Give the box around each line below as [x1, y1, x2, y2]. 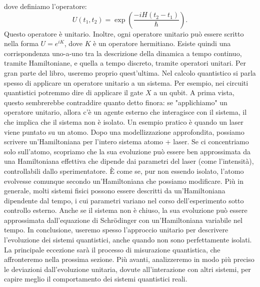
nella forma [4, 38, 38, 49]
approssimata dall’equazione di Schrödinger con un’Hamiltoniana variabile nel [4, 214, 242, 225]
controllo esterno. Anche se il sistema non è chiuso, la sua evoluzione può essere [4, 205, 247, 215]
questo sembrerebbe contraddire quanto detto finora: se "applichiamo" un [4, 97, 227, 107]
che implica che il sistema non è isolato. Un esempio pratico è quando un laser [4, 116, 243, 127]
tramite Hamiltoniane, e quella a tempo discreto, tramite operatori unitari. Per [4, 58, 246, 68]
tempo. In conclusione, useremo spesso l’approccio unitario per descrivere [4, 224, 228, 235]
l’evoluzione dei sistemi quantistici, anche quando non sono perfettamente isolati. [4, 234, 252, 245]
